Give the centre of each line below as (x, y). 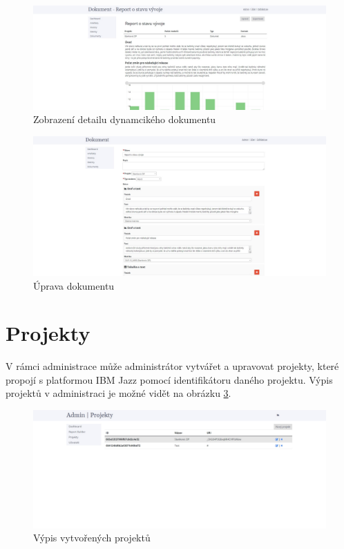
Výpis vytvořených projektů (92, 538)
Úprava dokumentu (74, 285)
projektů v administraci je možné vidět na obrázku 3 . (118, 393)
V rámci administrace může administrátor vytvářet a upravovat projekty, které (172, 366)
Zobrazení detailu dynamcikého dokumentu (125, 119)
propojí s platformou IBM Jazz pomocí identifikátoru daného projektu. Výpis (169, 379)
